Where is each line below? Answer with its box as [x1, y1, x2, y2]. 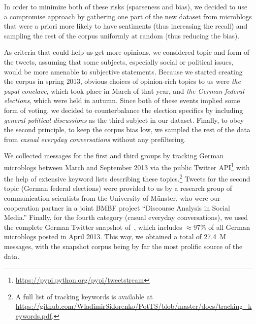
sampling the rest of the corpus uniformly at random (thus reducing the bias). [4, 30, 240, 40]
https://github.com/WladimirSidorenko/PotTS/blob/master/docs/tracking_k [15, 301, 252, 311]
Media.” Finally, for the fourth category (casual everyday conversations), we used [4, 212, 248, 222]
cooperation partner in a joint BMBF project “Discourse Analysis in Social [4, 202, 230, 213]
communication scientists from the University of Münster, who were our [4, 193, 221, 203]
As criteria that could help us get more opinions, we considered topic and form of [4, 47, 250, 57]
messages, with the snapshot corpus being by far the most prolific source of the [4, 241, 243, 251]
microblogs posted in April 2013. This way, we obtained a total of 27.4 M [4, 231, 226, 242]
